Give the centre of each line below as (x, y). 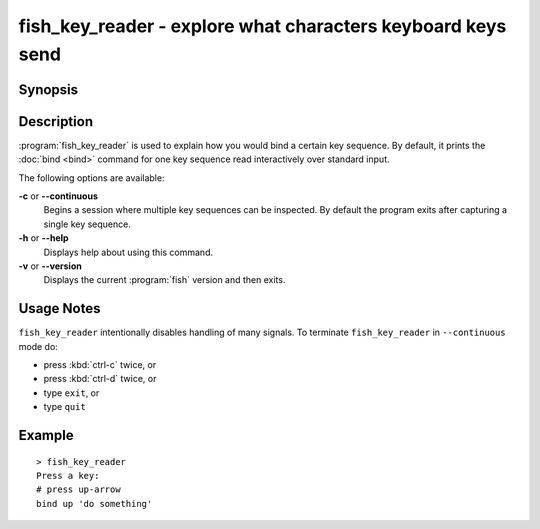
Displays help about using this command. (128, 252)
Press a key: (68, 476)
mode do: (38, 346)
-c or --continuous (58, 196)
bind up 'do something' (94, 503)
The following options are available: (91, 177)
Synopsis (48, 89)
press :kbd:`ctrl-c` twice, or (100, 365)
